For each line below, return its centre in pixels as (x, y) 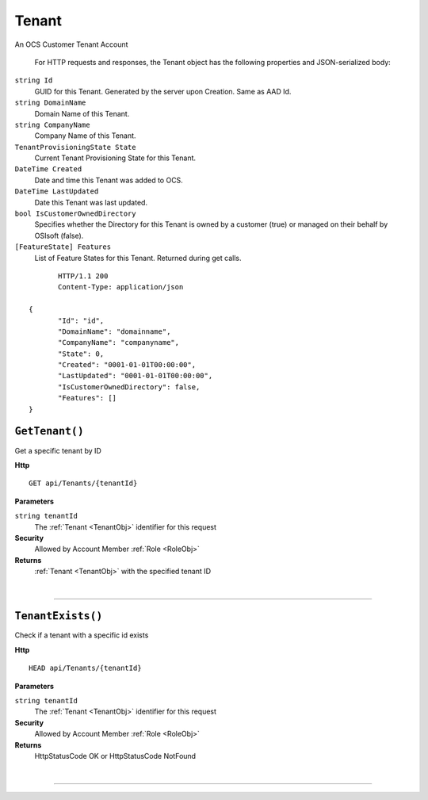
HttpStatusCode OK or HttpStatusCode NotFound (115, 756)
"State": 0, (81, 354)
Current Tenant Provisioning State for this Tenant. (115, 158)
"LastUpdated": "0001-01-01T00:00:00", (136, 376)
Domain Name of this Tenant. (82, 113)
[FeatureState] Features (63, 247)
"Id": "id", (81, 320)
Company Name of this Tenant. (85, 136)
